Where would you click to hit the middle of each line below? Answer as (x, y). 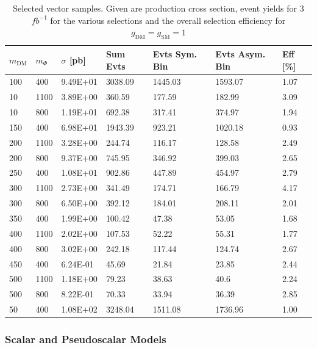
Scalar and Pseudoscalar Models (86, 339)
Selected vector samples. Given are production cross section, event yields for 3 (158, 8)
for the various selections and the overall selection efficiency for (168, 20)
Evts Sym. (175, 53)
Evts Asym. (240, 53)
